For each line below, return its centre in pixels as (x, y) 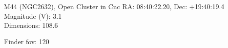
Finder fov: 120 (27, 41)
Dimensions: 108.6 (31, 25)
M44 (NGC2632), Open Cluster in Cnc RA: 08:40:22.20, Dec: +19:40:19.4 (114, 6)
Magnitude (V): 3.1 (33, 16)
